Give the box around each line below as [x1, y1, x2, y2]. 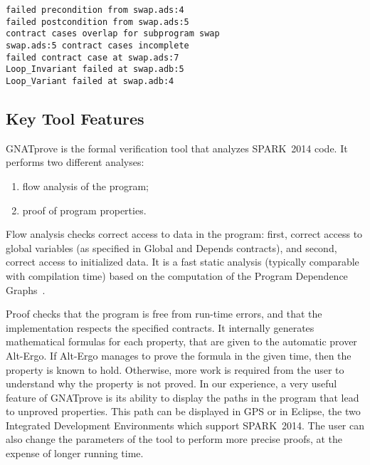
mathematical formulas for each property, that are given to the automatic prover [6, 334, 357, 349]
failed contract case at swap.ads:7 [6, 52, 179, 63]
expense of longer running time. [6, 446, 144, 461]
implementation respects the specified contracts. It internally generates [6, 320, 314, 335]
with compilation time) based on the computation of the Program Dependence [6, 268, 348, 283]
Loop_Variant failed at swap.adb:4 [6, 75, 174, 86]
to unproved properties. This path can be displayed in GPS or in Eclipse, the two [6, 404, 361, 419]
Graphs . [6, 282, 46, 297]
